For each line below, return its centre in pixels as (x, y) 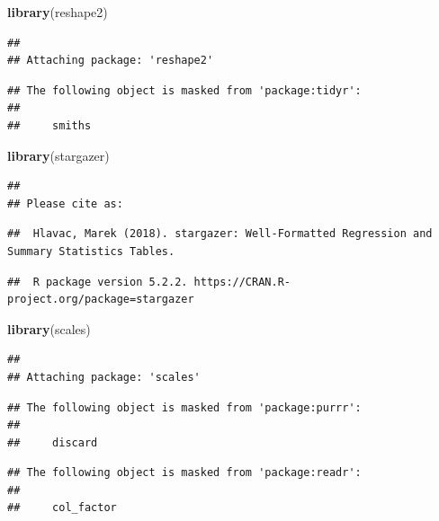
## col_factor (62, 508)
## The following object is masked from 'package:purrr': (184, 407)
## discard (53, 442)
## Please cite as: (65, 203)
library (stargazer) (58, 155)
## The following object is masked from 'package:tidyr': (184, 90)
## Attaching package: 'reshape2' (111, 61)
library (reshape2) (58, 12)
